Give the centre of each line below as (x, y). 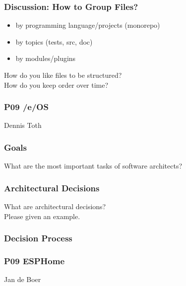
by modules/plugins (46, 58)
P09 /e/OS (26, 107)
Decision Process (38, 238)
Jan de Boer (23, 279)
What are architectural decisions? (55, 206)
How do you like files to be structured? (63, 75)
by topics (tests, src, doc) (54, 41)
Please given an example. (42, 216)
